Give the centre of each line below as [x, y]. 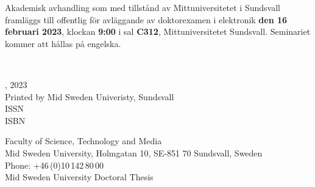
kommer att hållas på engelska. [63, 43]
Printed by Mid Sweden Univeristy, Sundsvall [90, 96]
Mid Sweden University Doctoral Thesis [79, 177]
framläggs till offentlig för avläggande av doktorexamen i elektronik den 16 [146, 19]
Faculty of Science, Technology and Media [83, 141]
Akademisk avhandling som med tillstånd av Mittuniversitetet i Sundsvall [143, 7]
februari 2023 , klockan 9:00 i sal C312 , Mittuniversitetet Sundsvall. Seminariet [158, 31]
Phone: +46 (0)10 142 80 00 [54, 165]
